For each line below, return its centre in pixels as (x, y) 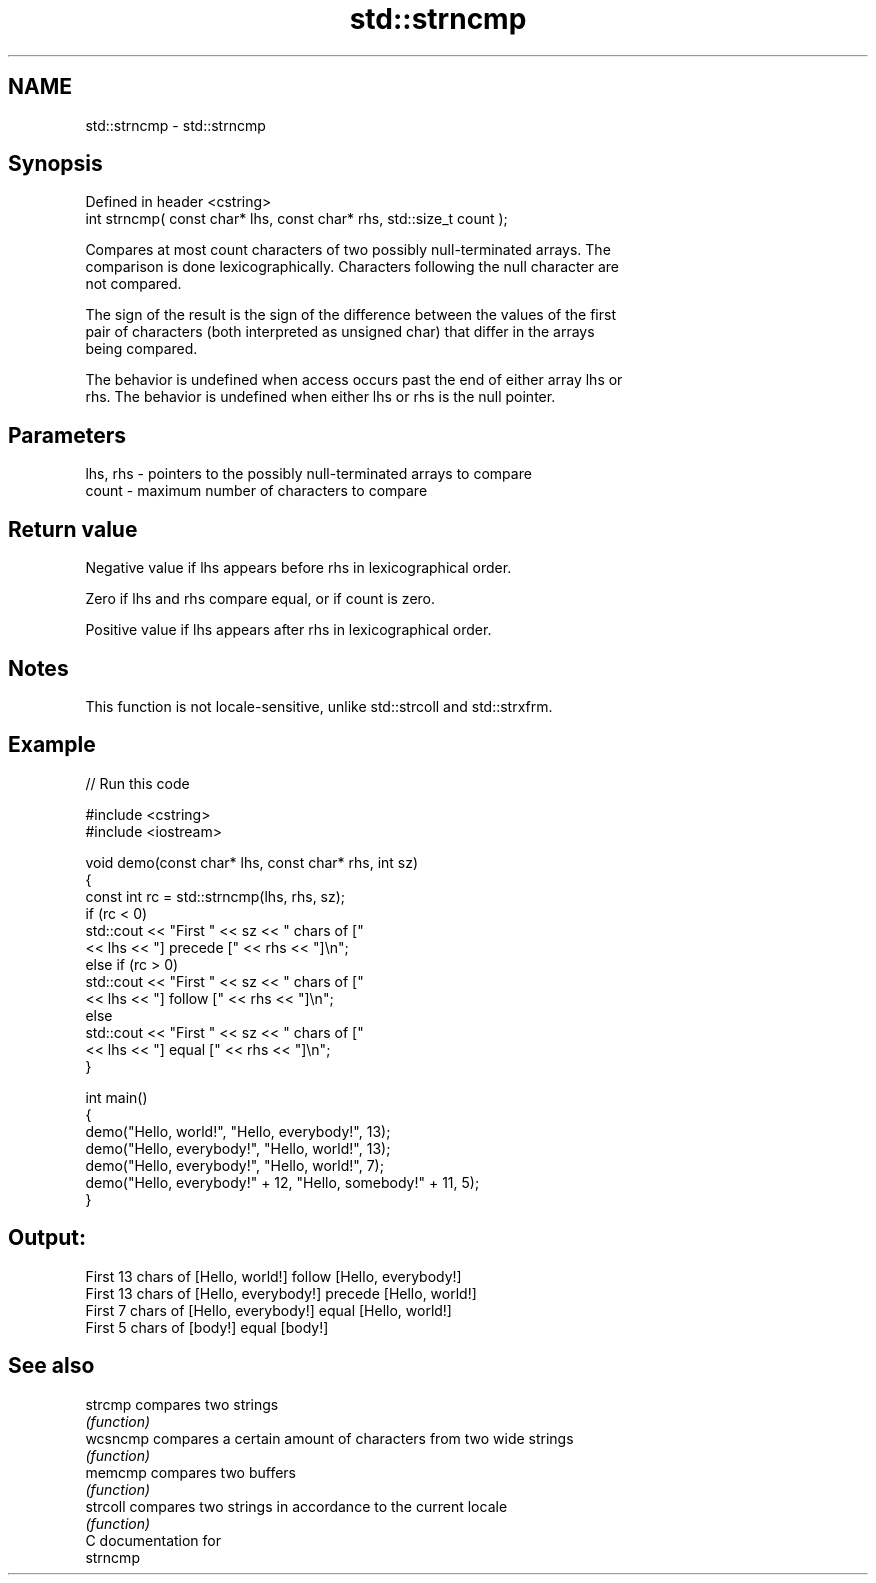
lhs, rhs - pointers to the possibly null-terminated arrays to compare (308, 474)
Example (52, 745)
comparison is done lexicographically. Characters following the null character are (352, 267)
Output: (47, 1238)
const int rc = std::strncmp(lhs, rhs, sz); (215, 896)
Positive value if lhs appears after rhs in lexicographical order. (288, 630)
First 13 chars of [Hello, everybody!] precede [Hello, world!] (281, 1293)
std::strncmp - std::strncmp (175, 125)
